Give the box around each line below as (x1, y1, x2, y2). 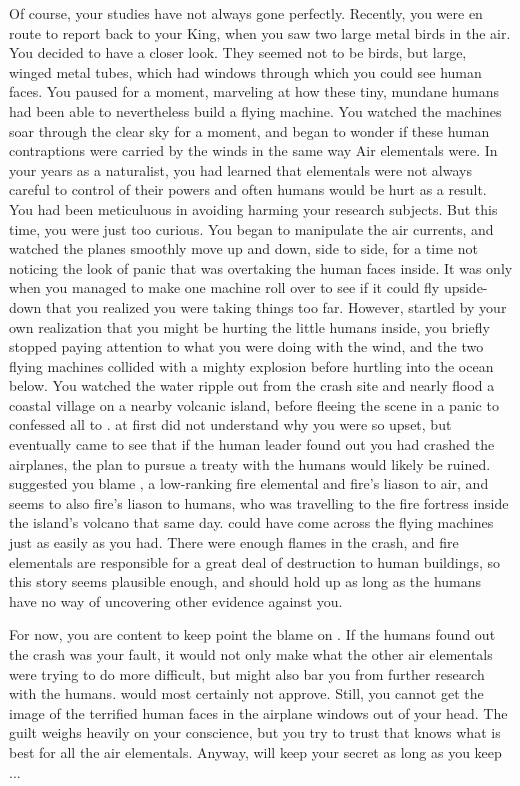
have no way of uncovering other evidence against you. (9, 590, 343, 611)
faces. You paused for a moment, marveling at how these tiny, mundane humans (9, 81, 499, 102)
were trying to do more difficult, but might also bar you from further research (9, 663, 485, 684)
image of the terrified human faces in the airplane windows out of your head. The (9, 702, 508, 723)
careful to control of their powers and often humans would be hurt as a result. (9, 179, 487, 200)
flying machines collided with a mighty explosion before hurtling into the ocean (9, 355, 494, 376)
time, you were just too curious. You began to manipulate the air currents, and (9, 218, 494, 239)
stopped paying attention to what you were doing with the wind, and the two (9, 336, 484, 357)
